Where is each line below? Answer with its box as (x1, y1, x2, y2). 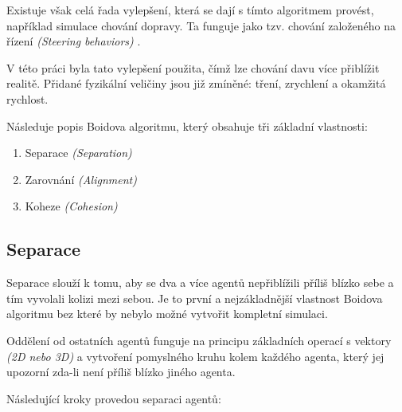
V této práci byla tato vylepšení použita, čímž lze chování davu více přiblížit (6, 59, 380, 76)
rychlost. (6, 90, 49, 107)
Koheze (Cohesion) (25, 198, 118, 214)
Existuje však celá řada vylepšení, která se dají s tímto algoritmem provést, (6, 2, 374, 18)
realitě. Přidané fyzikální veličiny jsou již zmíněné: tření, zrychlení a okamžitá (6, 75, 386, 92)
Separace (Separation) (25, 144, 132, 161)
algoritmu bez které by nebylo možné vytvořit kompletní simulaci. (6, 305, 328, 322)
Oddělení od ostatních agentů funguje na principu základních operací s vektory (6, 332, 392, 348)
